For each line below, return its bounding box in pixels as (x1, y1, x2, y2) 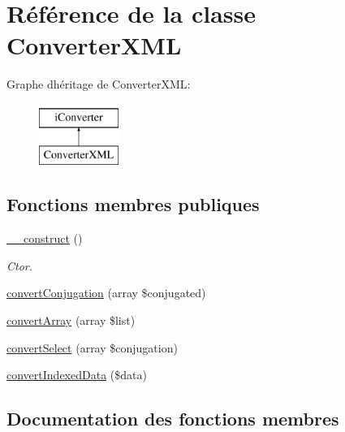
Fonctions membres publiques (6, 192, 260, 217)
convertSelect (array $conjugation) (6, 339, 178, 356)
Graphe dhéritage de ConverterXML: (6, 76, 191, 93)
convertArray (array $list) (6, 312, 136, 329)
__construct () (6, 230, 83, 247)
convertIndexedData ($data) (6, 366, 147, 383)
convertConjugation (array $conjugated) (6, 284, 206, 301)
